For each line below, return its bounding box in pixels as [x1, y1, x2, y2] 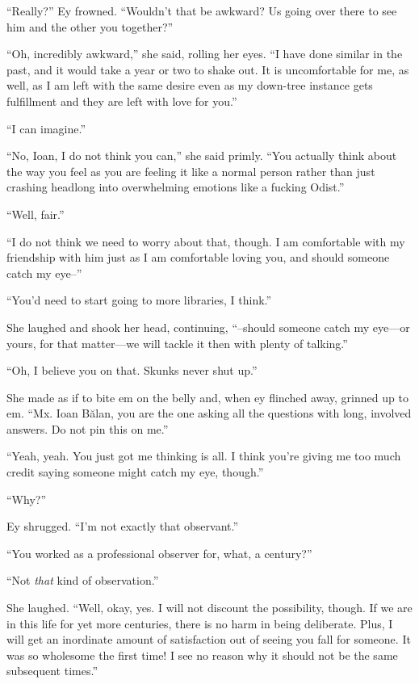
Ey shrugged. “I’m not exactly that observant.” [6, 518, 239, 535]
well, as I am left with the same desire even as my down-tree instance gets [6, 77, 373, 94]
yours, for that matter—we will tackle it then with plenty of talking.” [6, 334, 348, 351]
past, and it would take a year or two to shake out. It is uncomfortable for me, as [6, 61, 409, 78]
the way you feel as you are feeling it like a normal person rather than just [6, 162, 375, 179]
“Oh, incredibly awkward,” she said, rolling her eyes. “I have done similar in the [6, 45, 403, 62]
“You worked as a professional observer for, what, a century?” [6, 544, 312, 561]
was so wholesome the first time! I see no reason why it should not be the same [6, 646, 398, 663]
